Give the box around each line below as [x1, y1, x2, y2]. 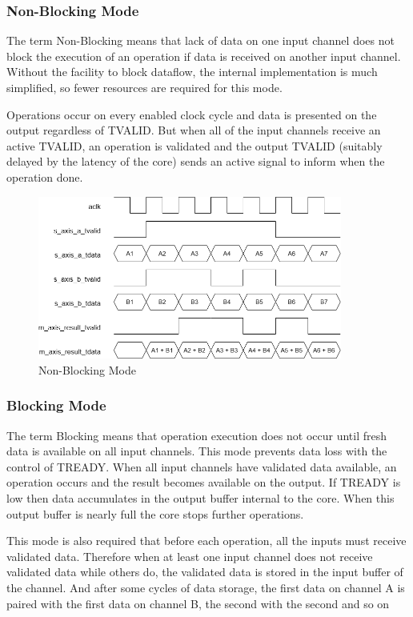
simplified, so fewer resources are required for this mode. [6, 79, 283, 95]
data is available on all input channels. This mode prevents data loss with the [6, 443, 387, 459]
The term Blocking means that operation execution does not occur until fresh [6, 427, 387, 443]
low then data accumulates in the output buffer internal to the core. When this [6, 489, 395, 506]
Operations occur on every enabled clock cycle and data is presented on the [6, 106, 377, 122]
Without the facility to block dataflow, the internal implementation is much [6, 63, 378, 80]
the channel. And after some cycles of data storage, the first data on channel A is [6, 579, 405, 595]
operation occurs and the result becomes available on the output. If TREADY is [6, 474, 401, 491]
